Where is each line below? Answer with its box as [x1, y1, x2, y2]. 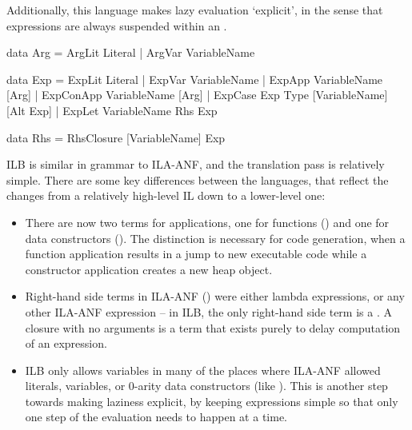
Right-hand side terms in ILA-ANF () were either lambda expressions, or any [25, 288, 405, 305]
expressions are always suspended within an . [6, 17, 227, 34]
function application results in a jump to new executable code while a [25, 245, 367, 262]
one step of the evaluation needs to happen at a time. [25, 408, 287, 425]
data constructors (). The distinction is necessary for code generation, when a [25, 229, 406, 246]
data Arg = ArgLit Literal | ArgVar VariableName [6, 44, 255, 61]
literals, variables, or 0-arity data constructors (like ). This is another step [25, 377, 388, 394]
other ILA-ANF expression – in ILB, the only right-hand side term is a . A [25, 303, 392, 320]
